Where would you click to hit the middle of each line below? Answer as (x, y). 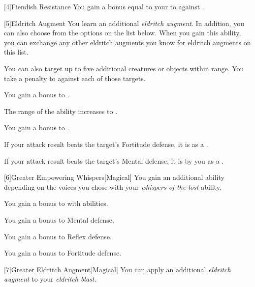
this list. (16, 52)
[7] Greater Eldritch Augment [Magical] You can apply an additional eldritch (117, 269)
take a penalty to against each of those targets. (75, 78)
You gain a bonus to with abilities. (56, 203)
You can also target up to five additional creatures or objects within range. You (124, 68)
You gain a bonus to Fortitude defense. (63, 253)
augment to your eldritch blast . (50, 279)
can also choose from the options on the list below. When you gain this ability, (123, 33)
